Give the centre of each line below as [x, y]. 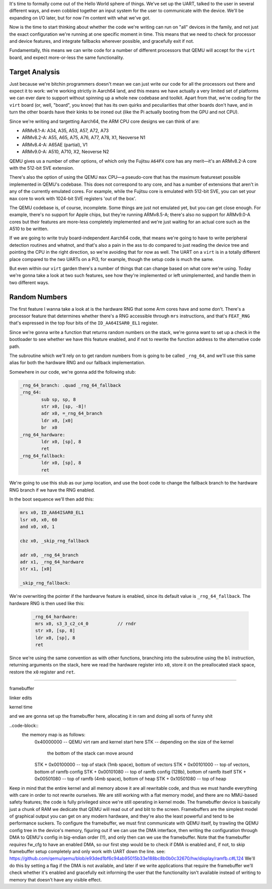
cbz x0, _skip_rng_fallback [54, 541]
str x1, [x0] [36, 569]
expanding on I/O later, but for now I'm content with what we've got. [80, 18]
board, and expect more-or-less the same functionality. [67, 57]
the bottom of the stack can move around [90, 753]
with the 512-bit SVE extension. [42, 168]
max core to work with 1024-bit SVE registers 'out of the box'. [73, 198]
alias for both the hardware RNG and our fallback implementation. [77, 363]
